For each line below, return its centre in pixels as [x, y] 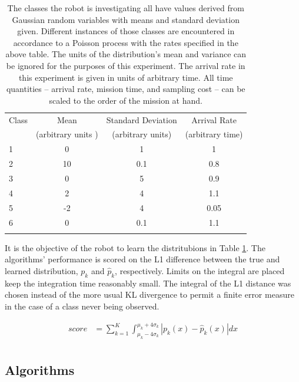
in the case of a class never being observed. [82, 306]
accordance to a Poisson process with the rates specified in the [126, 42]
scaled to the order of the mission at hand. [126, 100]
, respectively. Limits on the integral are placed [200, 271]
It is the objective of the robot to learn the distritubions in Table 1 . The [135, 247]
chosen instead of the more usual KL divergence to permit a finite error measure [149, 294]
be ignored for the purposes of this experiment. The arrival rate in [126, 65]
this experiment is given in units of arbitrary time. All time [126, 77]
